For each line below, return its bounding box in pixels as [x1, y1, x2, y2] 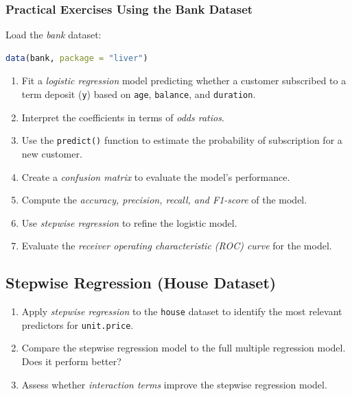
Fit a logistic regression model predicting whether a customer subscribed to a [21, 73, 347, 88]
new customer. [21, 146, 82, 160]
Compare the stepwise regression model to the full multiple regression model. [21, 341, 346, 355]
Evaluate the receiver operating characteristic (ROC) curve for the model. [21, 238, 332, 253]
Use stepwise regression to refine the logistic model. [21, 215, 237, 230]
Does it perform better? [21, 354, 121, 368]
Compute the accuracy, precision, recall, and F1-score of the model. [21, 193, 307, 207]
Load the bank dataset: [5, 27, 102, 42]
